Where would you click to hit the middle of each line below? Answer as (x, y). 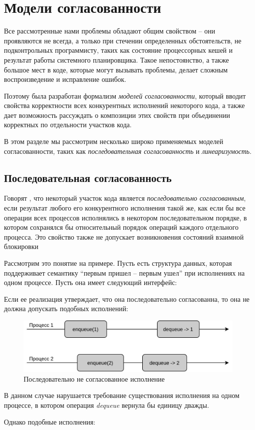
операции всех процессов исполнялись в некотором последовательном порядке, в (126, 217)
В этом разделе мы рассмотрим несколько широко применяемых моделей (114, 141)
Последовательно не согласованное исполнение (94, 378)
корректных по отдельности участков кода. (68, 125)
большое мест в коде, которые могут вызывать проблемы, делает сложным (116, 69)
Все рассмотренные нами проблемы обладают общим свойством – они (110, 31)
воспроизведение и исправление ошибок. (65, 79)
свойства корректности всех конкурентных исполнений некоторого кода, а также (125, 105)
